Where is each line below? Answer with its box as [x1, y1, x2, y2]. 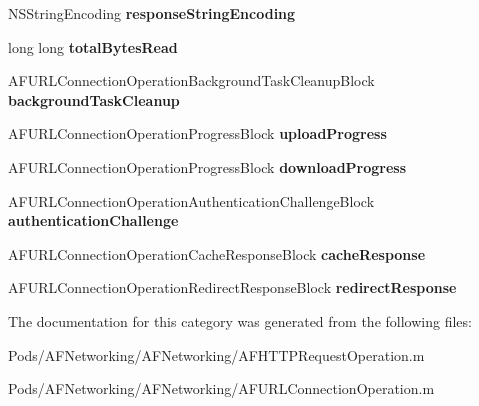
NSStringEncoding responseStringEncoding [8, 3, 296, 23]
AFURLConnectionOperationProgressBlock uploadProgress [8, 123, 387, 144]
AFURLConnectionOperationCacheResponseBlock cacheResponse [8, 243, 426, 264]
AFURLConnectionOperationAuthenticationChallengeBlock [8, 190, 375, 211]
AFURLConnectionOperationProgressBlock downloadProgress [8, 156, 407, 177]
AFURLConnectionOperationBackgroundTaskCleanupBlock [8, 70, 375, 91]
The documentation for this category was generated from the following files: [8, 310, 472, 331]
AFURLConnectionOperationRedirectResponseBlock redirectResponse [8, 277, 457, 298]
